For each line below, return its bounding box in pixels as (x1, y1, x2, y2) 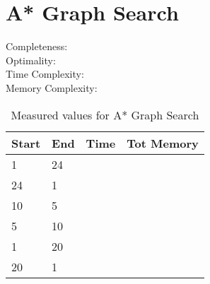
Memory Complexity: (6, 80, 98, 95)
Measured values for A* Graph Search (11, 106, 199, 123)
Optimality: (6, 52, 56, 67)
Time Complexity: (6, 66, 84, 81)
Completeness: (6, 39, 68, 54)
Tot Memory (127, 134, 199, 151)
